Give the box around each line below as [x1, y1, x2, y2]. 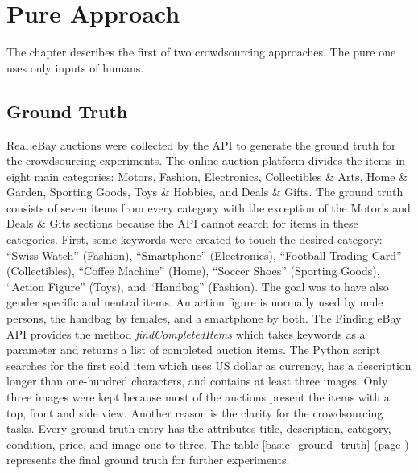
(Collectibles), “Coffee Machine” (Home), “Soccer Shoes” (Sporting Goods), [6, 262, 380, 279]
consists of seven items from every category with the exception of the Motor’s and [6, 199, 411, 216]
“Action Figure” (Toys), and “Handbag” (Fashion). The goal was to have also [6, 278, 389, 294]
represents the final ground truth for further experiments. [6, 451, 290, 468]
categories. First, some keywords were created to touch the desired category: [6, 231, 383, 248]
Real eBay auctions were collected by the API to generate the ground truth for [6, 136, 396, 153]
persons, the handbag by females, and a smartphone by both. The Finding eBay [6, 310, 402, 327]
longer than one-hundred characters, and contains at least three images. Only [6, 372, 388, 389]
